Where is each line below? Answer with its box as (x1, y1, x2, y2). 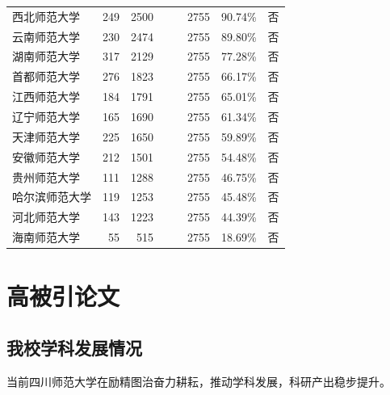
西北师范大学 (12, 7, 80, 24)
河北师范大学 (12, 208, 80, 225)
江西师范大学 (12, 88, 80, 105)
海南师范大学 (12, 229, 80, 246)
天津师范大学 (12, 128, 80, 145)
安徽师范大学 (12, 148, 80, 165)
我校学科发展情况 (6, 334, 142, 359)
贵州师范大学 (12, 168, 80, 185)
